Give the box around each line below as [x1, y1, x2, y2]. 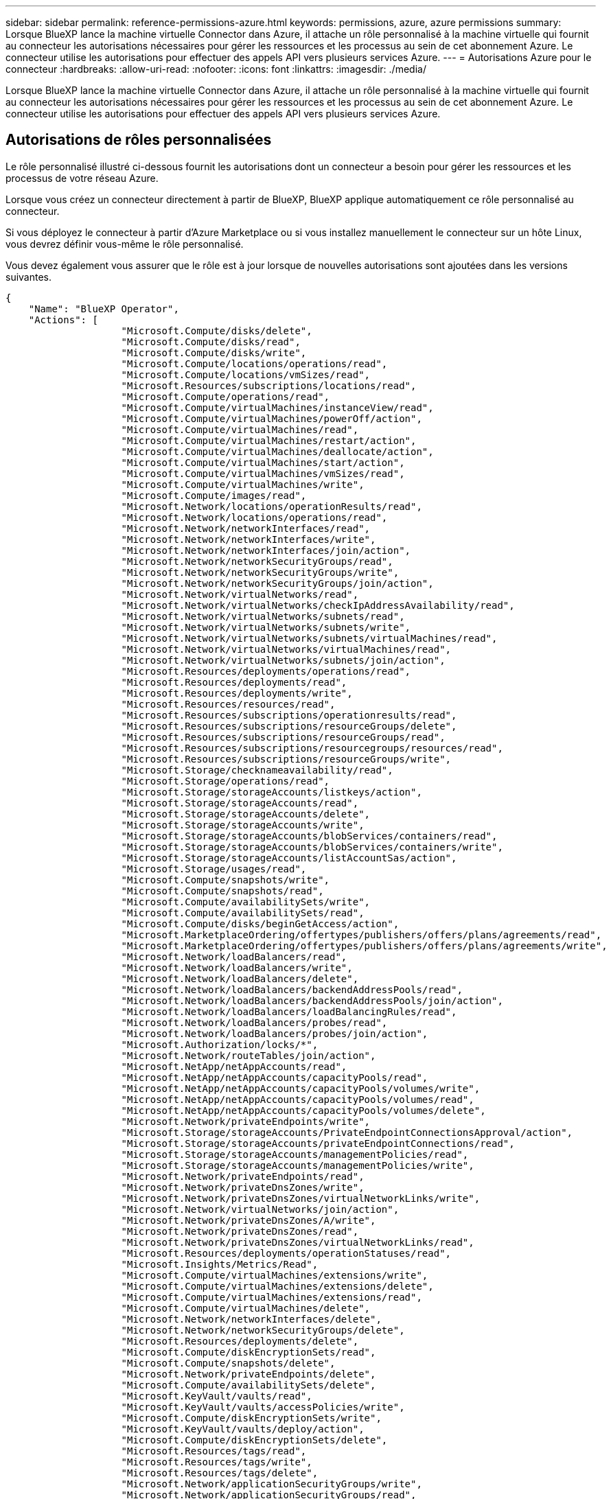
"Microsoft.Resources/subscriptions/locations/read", [121, 380, 417, 391]
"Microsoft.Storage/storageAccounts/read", [121, 797, 359, 809]
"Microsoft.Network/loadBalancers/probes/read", [121, 1016, 388, 1028]
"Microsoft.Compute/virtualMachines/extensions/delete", [121, 1280, 434, 1292]
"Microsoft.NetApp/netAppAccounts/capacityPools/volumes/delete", [121, 1104, 486, 1116]
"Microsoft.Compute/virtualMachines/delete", [121, 1302, 371, 1314]
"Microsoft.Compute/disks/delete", [121, 325, 312, 336]
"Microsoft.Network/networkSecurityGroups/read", [121, 555, 393, 567]
